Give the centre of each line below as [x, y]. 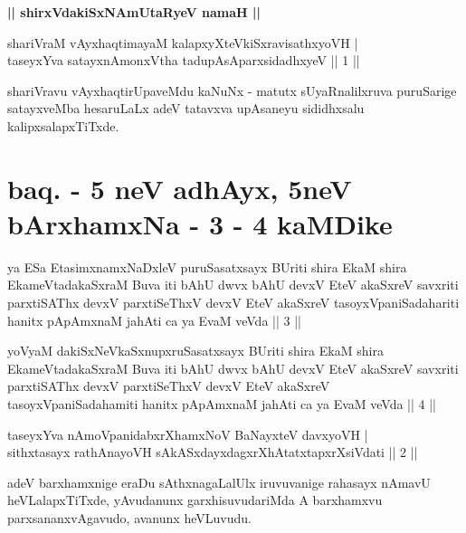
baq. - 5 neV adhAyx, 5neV [180, 188]
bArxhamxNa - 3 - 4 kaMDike [200, 223]
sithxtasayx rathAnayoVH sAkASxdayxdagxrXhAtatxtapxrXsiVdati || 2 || [213, 452]
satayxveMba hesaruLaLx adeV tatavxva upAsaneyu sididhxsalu [186, 108]
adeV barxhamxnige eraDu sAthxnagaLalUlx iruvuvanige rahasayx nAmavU [219, 482]
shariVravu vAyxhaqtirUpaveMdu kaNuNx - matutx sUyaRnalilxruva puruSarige [232, 90]
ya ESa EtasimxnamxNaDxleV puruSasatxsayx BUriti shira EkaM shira [207, 266]
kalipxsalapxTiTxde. [63, 125]
